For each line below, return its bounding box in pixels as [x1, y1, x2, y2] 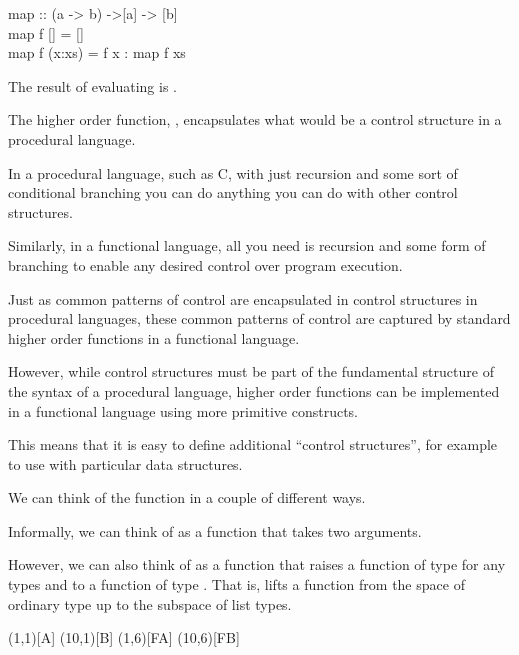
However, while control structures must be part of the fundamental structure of [8, 361, 494, 382]
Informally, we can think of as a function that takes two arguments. [8, 520, 422, 541]
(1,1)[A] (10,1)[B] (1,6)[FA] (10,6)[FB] [8, 627, 240, 648]
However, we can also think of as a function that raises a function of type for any [8, 554, 506, 575]
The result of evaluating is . [8, 75, 177, 96]
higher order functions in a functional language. [8, 327, 300, 348]
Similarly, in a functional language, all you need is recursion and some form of [8, 235, 486, 256]
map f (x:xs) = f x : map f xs [8, 42, 186, 63]
